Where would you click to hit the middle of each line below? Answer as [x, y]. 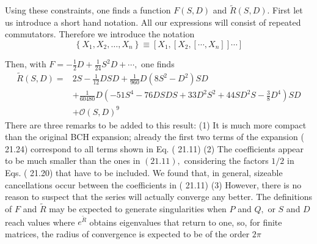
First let [288, 10]
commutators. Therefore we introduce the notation [100, 34]
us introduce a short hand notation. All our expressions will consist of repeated [153, 22]
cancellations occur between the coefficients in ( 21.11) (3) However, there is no [153, 184]
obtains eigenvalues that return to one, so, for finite [186, 222]
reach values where [40, 222]
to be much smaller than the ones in [73, 161]
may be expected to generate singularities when [138, 209]
